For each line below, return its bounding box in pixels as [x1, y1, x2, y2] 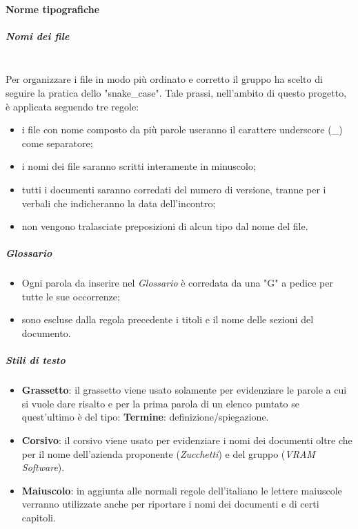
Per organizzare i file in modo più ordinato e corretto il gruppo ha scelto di [6, 72, 323, 86]
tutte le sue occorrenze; [21, 289, 120, 303]
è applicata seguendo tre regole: [6, 99, 139, 113]
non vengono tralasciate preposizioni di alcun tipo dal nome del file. [21, 219, 308, 233]
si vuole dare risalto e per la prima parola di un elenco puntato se [21, 396, 299, 410]
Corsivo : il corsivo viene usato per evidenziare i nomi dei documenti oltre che [21, 432, 352, 447]
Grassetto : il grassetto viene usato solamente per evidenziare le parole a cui [21, 383, 347, 397]
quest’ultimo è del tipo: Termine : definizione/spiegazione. [21, 410, 269, 424]
